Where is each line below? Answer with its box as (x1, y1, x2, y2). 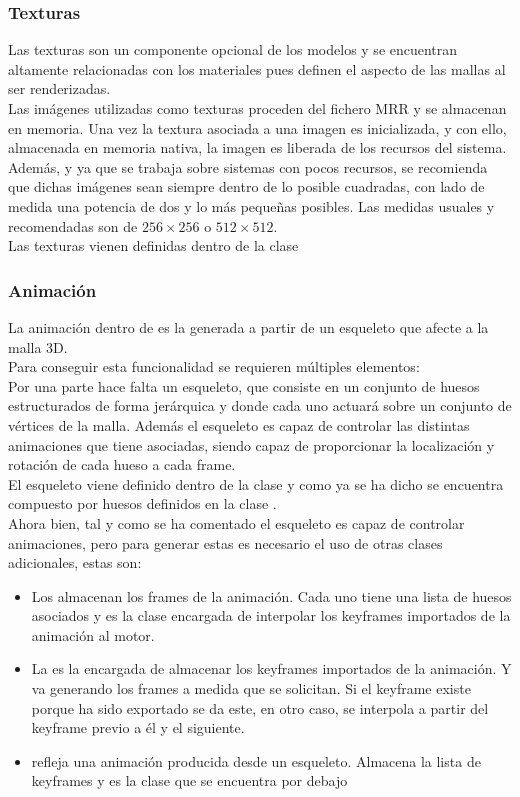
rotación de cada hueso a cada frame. (8, 454, 236, 475)
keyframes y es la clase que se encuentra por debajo (31, 770, 348, 791)
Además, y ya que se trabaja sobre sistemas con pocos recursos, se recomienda (8, 156, 488, 177)
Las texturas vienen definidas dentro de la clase (8, 235, 299, 256)
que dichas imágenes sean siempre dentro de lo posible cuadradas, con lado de (8, 176, 485, 197)
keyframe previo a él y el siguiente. (31, 717, 245, 738)
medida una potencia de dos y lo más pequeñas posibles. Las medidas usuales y (8, 195, 495, 216)
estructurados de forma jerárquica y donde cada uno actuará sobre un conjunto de (8, 395, 512, 416)
